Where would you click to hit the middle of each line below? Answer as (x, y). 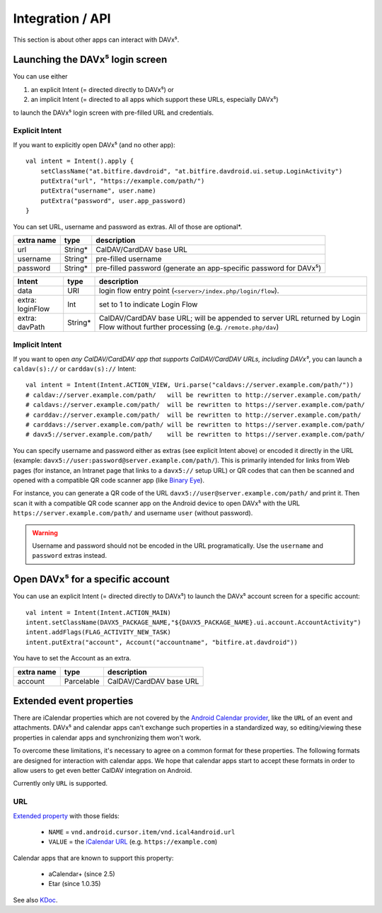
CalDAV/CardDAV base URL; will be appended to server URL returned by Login (230, 318)
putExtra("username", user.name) (98, 191)
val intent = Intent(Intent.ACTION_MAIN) (98, 613)
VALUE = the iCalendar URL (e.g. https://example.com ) (133, 842)
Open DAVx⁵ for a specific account (91, 579)
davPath (31, 327)
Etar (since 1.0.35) (75, 884)
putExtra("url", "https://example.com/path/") (122, 181)
